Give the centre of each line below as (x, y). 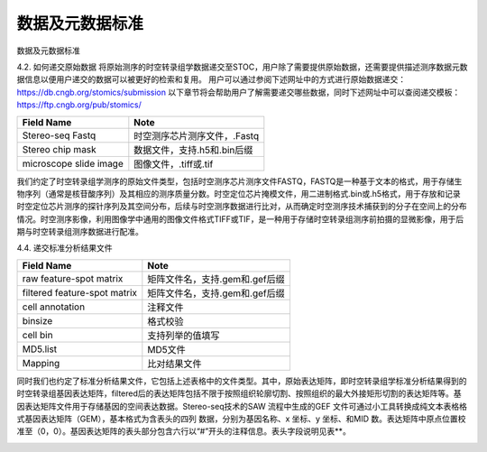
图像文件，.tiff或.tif (174, 164)
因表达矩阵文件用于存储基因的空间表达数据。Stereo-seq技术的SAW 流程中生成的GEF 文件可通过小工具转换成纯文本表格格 (242, 406)
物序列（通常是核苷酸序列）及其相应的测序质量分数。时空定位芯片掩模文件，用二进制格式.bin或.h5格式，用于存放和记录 (239, 193)
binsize (37, 320)
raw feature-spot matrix (73, 278)
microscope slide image (73, 163)
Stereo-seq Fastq (59, 135)
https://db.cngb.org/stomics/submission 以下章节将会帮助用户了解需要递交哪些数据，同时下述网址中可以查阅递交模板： (239, 92)
